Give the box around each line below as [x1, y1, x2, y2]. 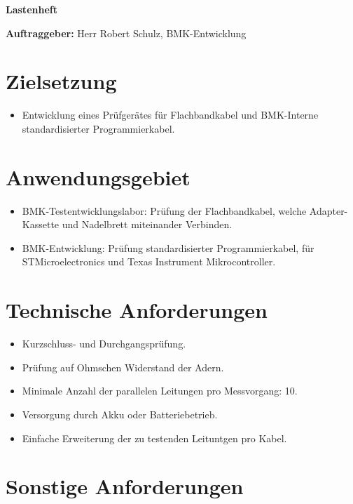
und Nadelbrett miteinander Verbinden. [62, 217, 233, 232]
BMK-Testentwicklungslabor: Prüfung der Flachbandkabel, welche [22, 203, 307, 218]
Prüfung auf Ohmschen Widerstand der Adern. [22, 359, 224, 374]
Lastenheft [6, 2, 57, 16]
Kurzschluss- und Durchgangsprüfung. [22, 336, 186, 351]
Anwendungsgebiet [6, 162, 191, 191]
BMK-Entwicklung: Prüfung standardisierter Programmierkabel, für [22, 240, 314, 255]
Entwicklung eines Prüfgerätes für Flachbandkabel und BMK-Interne [22, 107, 319, 122]
